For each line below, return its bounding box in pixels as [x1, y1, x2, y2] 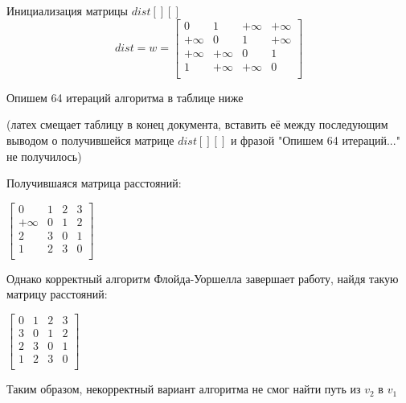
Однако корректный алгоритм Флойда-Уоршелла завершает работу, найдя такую [6, 269, 399, 286]
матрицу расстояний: [6, 286, 108, 302]
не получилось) [6, 147, 82, 164]
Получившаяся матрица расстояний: [6, 175, 182, 191]
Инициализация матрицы [6, 2, 129, 19]
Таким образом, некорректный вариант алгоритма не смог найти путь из [6, 380, 361, 397]
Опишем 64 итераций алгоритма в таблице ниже [6, 88, 244, 105]
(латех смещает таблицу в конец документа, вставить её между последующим [6, 116, 388, 133]
